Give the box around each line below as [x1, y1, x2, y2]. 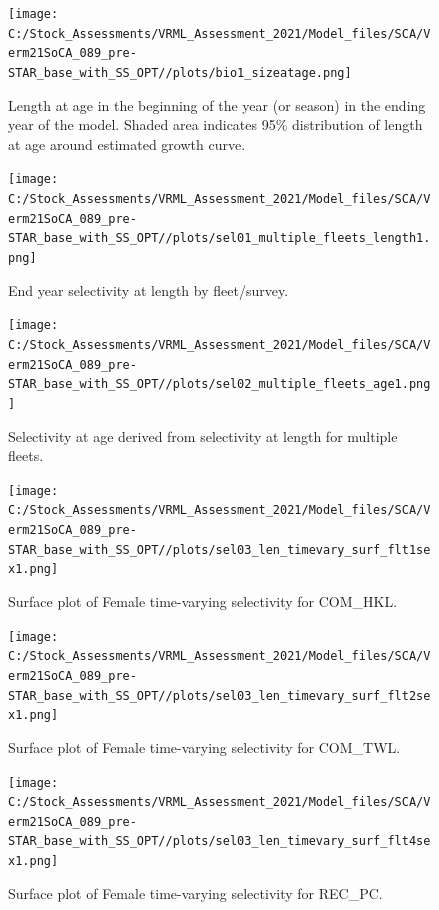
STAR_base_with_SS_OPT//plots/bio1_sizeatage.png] [8, 65, 352, 80]
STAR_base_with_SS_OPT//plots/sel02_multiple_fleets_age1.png [8, 377, 431, 392]
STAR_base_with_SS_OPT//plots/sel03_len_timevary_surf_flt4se [8, 834, 431, 849]
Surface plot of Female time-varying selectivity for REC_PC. [8, 882, 383, 903]
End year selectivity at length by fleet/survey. [8, 279, 289, 300]
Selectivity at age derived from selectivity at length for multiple [8, 425, 398, 446]
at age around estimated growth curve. [8, 133, 246, 154]
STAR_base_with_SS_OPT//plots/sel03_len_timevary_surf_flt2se [8, 688, 431, 703]
